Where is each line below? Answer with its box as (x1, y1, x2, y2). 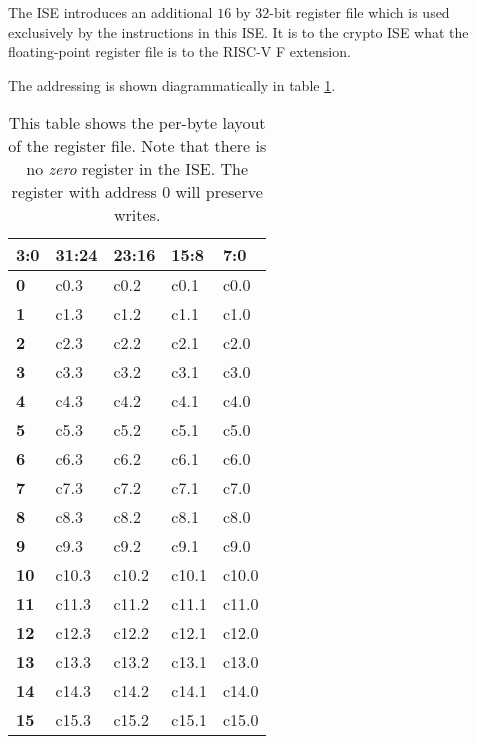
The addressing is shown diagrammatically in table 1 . (8, 74, 336, 95)
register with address (11, 180, 157, 204)
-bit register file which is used (269, 2, 450, 22)
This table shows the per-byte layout (8, 111, 266, 135)
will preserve (175, 180, 263, 204)
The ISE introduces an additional (8, 2, 213, 22)
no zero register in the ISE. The (26, 157, 249, 181)
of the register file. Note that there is (8, 134, 267, 158)
